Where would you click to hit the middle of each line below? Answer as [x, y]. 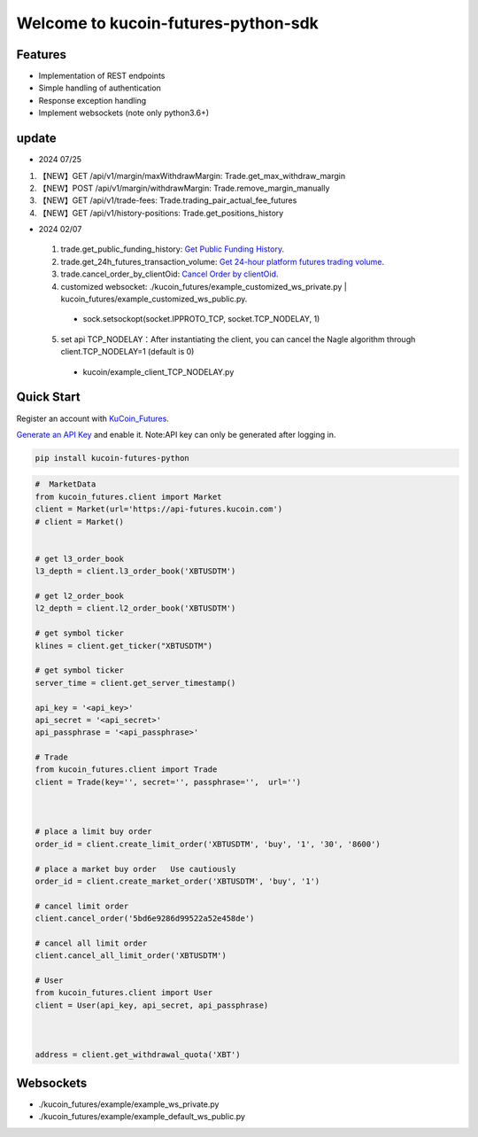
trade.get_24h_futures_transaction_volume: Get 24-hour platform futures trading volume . [223, 261]
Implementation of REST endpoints [102, 76]
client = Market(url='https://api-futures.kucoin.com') [159, 509]
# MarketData [66, 484]
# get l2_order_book [79, 596]
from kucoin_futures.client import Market [128, 497]
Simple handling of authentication [100, 88]
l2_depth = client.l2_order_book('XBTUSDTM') [135, 608]
